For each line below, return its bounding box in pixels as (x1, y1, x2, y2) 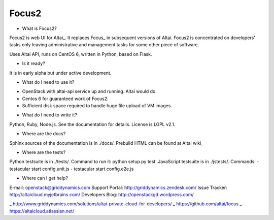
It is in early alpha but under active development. (9, 70, 112, 76)
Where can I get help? (22, 175, 68, 181)
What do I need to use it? (22, 79, 75, 85)
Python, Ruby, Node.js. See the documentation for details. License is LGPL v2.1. (9, 121, 176, 127)
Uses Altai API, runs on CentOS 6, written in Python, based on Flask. (9, 51, 152, 57)
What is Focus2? (22, 25, 57, 32)
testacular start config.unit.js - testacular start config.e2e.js (9, 166, 134, 172)
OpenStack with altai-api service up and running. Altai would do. (22, 88, 157, 95)
